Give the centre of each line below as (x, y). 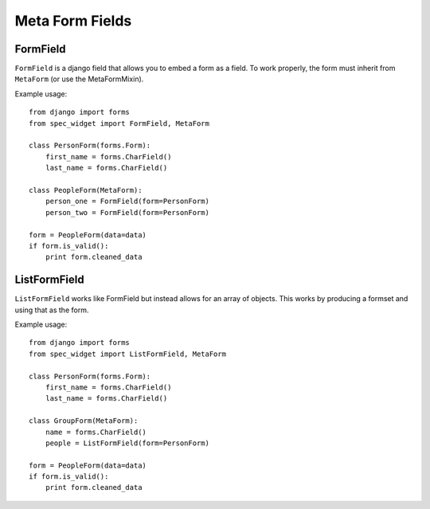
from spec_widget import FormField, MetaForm (119, 123)
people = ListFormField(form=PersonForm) (127, 443)
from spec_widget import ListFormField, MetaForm (128, 354)
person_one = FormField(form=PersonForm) (127, 202)
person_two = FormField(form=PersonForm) (127, 212)
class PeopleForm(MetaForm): (86, 190)
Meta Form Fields (73, 21)
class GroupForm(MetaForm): (84, 421)
